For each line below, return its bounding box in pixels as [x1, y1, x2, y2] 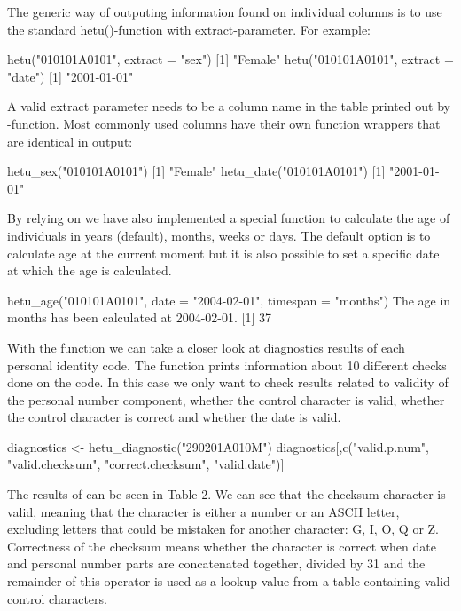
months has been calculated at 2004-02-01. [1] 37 [7, 308, 272, 327]
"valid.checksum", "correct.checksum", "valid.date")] [7, 455, 285, 473]
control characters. [7, 589, 107, 607]
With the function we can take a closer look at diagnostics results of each [7, 337, 405, 356]
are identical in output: [7, 131, 133, 150]
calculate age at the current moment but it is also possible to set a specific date [7, 243, 440, 262]
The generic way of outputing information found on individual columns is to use [7, 3, 442, 20]
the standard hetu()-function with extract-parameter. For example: [7, 20, 371, 38]
